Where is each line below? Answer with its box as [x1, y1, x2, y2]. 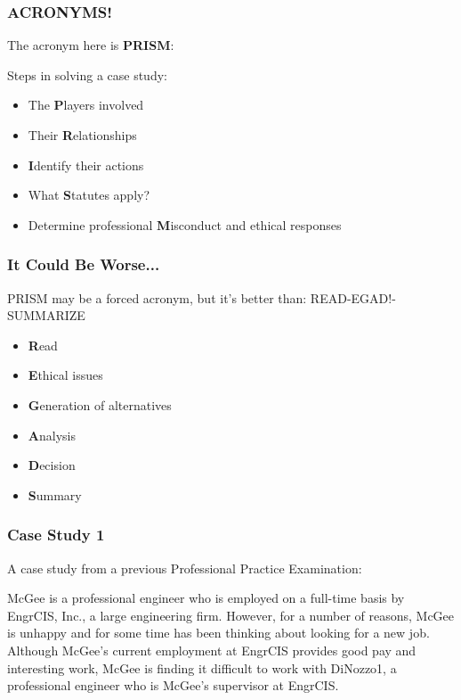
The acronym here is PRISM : [7, 36, 174, 54]
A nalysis [28, 425, 76, 444]
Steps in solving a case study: [7, 65, 167, 84]
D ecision [28, 456, 76, 474]
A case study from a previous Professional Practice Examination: [7, 558, 362, 577]
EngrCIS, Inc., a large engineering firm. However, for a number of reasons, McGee [7, 605, 455, 624]
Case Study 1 [7, 523, 105, 546]
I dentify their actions [28, 155, 144, 174]
